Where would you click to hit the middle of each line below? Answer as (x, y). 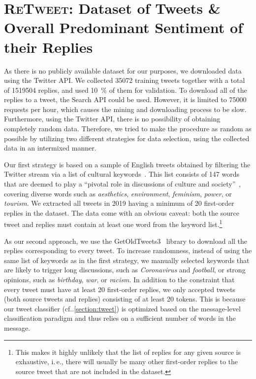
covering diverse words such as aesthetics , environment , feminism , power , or (118, 193)
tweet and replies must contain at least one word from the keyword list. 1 (113, 224)
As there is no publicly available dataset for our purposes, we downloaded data (123, 70)
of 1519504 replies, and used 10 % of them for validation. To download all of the (126, 90)
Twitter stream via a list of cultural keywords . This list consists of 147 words (122, 174)
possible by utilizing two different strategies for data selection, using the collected (127, 138)
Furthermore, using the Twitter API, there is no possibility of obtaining (112, 119)
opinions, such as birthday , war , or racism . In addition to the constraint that (119, 280)
